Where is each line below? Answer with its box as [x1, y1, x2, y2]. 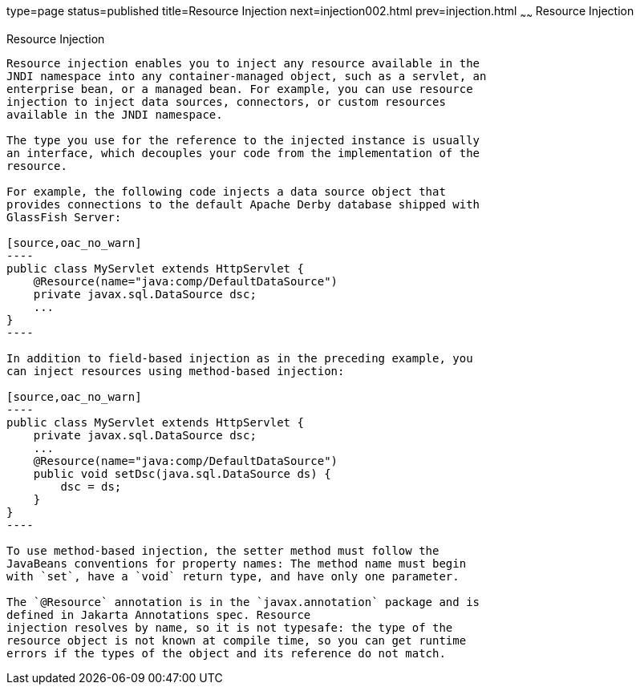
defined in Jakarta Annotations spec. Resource [6, 608, 311, 621]
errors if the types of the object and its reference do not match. [6, 646, 446, 660]
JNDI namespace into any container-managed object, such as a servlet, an [6, 69, 487, 83]
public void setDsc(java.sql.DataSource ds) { [33, 467, 331, 480]
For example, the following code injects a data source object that [6, 184, 446, 198]
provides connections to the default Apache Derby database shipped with [6, 197, 480, 211]
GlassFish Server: [6, 210, 122, 224]
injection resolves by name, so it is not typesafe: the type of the [6, 620, 453, 634]
